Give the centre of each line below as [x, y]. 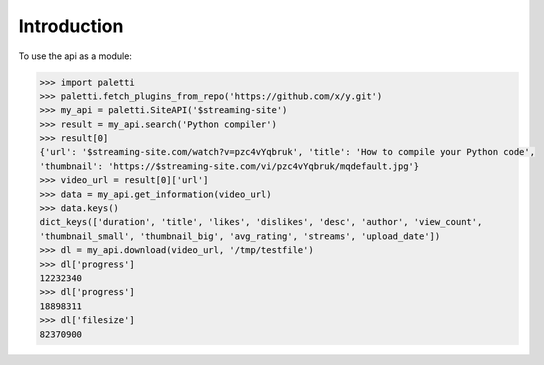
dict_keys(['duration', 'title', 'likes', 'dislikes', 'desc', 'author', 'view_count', [261, 222]
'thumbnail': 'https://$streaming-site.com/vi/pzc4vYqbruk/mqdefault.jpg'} [229, 166]
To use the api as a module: [75, 56]
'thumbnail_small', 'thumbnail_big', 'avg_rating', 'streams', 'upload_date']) [240, 236]
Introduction [71, 26]
